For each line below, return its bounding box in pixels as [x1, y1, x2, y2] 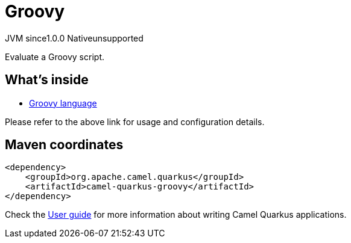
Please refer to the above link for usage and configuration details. [5, 116, 265, 127]
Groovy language [29, 97, 97, 108]
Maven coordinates [5, 137, 124, 153]
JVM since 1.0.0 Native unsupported [5, 32, 144, 43]
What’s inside [5, 72, 89, 88]
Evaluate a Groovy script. [5, 51, 104, 62]
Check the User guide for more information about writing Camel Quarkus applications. [5, 209, 347, 220]
